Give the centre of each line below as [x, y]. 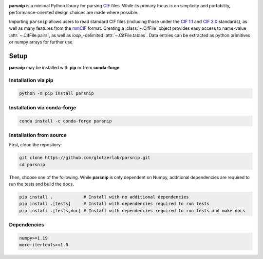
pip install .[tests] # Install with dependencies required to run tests [114, 204]
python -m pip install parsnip [57, 93]
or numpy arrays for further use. [41, 42]
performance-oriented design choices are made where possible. [74, 13]
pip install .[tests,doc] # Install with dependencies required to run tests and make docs [132, 210]
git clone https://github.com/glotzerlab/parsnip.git [85, 158]
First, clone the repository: [36, 145]
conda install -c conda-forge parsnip [66, 121]
